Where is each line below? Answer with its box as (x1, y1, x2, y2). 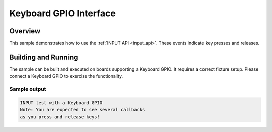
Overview (9, 27, 41, 35)
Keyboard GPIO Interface (9, 8, 116, 19)
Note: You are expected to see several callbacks (20, 107, 145, 113)
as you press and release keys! (20, 114, 100, 120)
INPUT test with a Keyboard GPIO (20, 100, 103, 105)
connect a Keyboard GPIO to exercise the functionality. (9, 73, 123, 79)
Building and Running (9, 53, 78, 61)
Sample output (9, 86, 46, 93)
